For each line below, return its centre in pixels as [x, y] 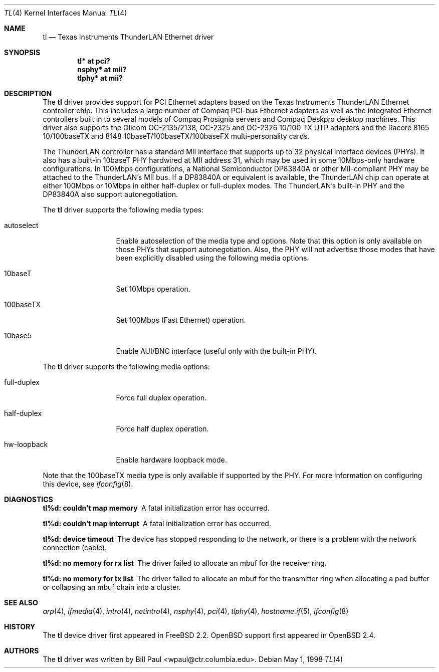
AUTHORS [22, 651]
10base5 [18, 335]
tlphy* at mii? [100, 78]
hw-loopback [26, 444]
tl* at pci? [94, 61]
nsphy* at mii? [102, 69]
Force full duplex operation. [161, 398]
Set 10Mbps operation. [153, 289]
